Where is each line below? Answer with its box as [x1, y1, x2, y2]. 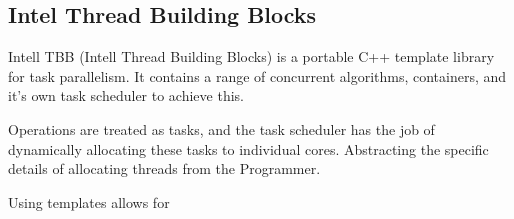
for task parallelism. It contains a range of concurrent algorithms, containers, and [8, 65, 507, 86]
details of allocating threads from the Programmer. [8, 158, 321, 179]
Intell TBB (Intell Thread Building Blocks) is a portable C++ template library [8, 46, 495, 67]
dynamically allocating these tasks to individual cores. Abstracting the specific [8, 138, 489, 159]
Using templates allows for [8, 191, 170, 212]
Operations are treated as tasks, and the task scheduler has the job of [8, 118, 435, 139]
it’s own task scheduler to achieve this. [8, 85, 244, 106]
